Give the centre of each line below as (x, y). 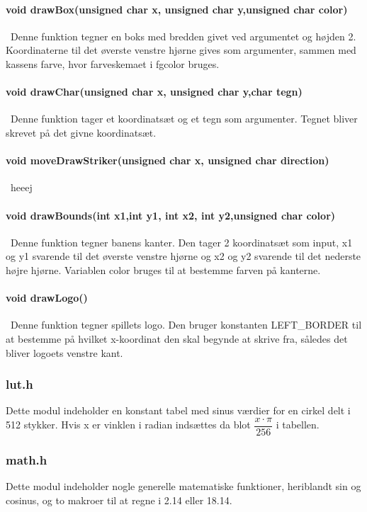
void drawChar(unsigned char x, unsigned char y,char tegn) (154, 92)
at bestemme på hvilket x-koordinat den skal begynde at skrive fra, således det (177, 338)
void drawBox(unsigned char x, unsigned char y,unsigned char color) (177, 9)
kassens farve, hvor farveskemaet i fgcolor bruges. (113, 63)
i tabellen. (298, 425)
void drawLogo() (47, 298)
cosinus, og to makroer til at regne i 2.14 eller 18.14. (119, 500)
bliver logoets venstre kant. (64, 352)
